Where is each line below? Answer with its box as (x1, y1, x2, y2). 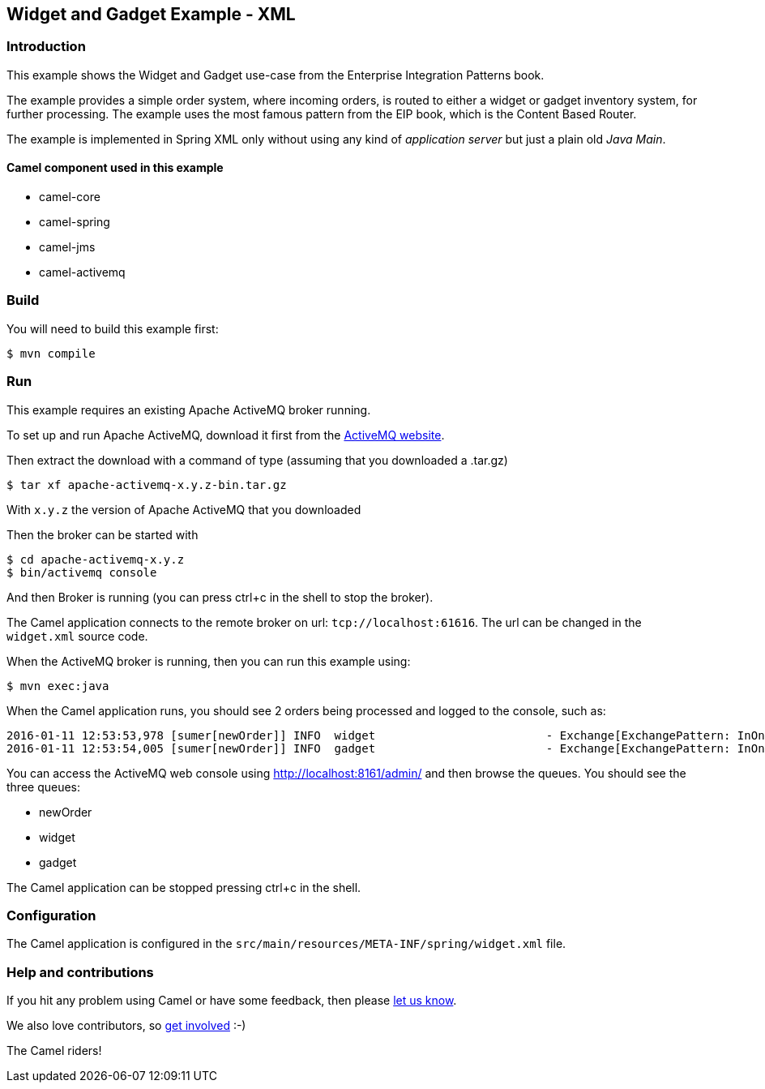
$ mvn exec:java (6, 679, 109, 692)
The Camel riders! (6, 1044, 102, 1058)
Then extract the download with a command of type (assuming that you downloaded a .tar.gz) (6, 452, 508, 467)
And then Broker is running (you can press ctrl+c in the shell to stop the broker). (6, 590, 434, 604)
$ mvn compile (6, 346, 96, 360)
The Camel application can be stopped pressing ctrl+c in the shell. (6, 880, 361, 894)
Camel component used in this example (6, 161, 224, 175)
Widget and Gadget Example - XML (6, 4, 296, 24)
